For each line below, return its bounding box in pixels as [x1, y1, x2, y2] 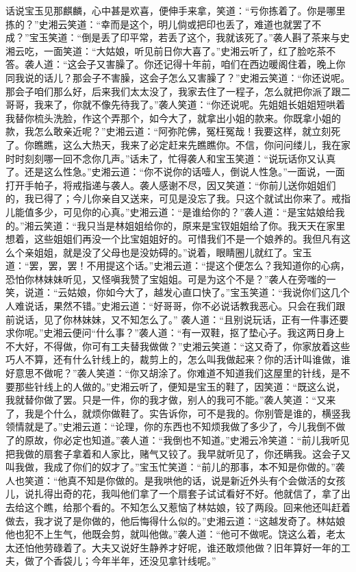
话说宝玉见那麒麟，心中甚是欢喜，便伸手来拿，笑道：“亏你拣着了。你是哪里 [5, 3, 346, 17]
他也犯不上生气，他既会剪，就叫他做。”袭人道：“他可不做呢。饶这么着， [5, 527, 327, 541]
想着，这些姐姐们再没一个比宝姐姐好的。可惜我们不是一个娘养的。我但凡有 [5, 232, 341, 246]
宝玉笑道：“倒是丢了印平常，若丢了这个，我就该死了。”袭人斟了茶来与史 [29, 30, 350, 45]
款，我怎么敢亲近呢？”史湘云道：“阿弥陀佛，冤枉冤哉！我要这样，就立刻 [5, 124, 331, 138]
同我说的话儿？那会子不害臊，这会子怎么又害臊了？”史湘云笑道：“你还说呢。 [5, 70, 351, 84]
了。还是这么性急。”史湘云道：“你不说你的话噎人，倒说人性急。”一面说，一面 [5, 164, 345, 179]
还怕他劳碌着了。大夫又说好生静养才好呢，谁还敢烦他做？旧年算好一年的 [14, 540, 341, 554]
